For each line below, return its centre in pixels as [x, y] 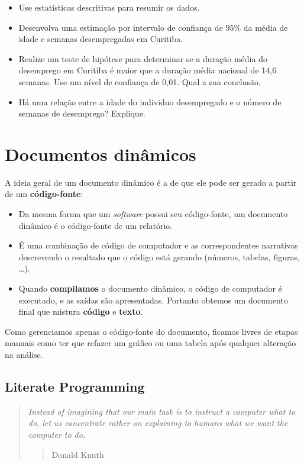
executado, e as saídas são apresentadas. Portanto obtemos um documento [153, 300]
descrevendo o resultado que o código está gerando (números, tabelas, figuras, [159, 256]
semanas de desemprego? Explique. [82, 113]
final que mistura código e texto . [81, 311]
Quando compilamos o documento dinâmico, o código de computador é [150, 288]
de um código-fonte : [44, 194]
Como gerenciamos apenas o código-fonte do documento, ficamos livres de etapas [151, 331]
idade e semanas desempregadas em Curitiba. [101, 39]
